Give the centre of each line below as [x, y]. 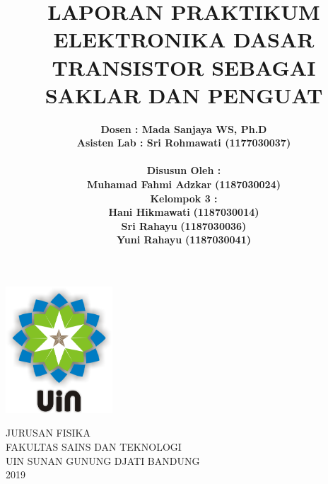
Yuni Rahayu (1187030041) [184, 240]
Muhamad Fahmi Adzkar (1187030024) [184, 184]
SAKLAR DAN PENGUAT [184, 94]
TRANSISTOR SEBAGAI [184, 67]
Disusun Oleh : [184, 170]
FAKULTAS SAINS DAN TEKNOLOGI [94, 446]
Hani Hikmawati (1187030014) [184, 212]
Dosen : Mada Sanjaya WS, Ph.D [184, 128]
